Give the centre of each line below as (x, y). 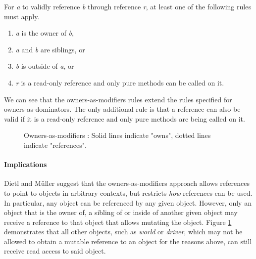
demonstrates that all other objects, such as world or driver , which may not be (123, 232)
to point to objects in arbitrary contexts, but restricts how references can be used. (128, 193)
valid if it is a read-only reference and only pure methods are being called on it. (125, 118)
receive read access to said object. (55, 251)
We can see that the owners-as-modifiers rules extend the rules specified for (118, 99)
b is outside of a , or (45, 66)
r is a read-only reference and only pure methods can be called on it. (120, 82)
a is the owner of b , (45, 33)
